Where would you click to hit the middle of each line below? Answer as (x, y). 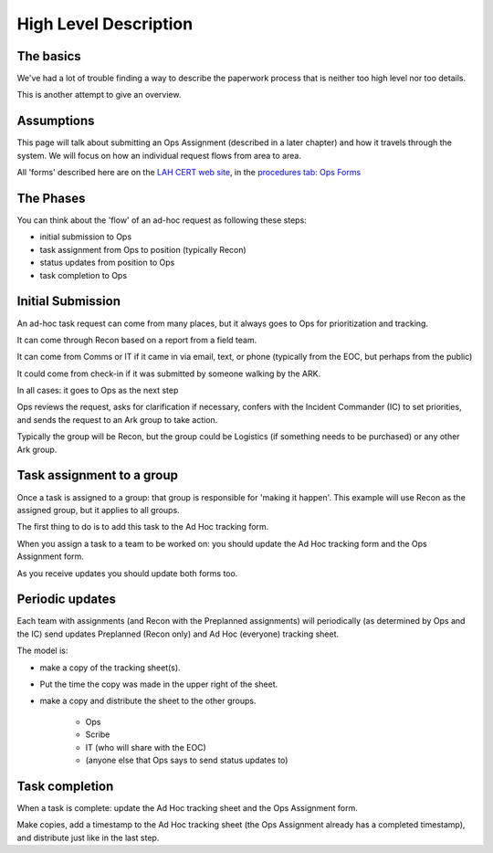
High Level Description (105, 24)
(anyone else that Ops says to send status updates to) (187, 760)
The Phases (51, 198)
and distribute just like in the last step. (88, 837)
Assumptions (56, 121)
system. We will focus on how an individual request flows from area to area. (159, 155)
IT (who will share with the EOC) (146, 747)
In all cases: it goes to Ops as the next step (98, 390)
